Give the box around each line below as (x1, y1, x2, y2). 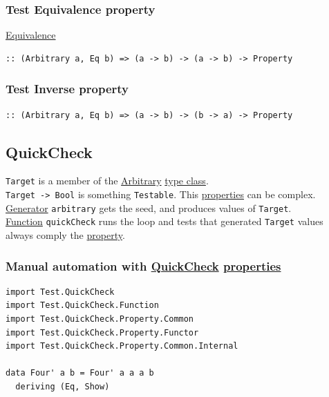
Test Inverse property (6, 80, 129, 97)
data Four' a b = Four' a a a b (6, 368, 154, 378)
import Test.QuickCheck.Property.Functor (6, 327, 199, 338)
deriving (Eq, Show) (15, 382, 110, 392)
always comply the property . (6, 228, 125, 242)
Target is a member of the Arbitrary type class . (6, 173, 209, 188)
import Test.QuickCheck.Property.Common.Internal (6, 341, 238, 351)
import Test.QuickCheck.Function (6, 300, 159, 311)
